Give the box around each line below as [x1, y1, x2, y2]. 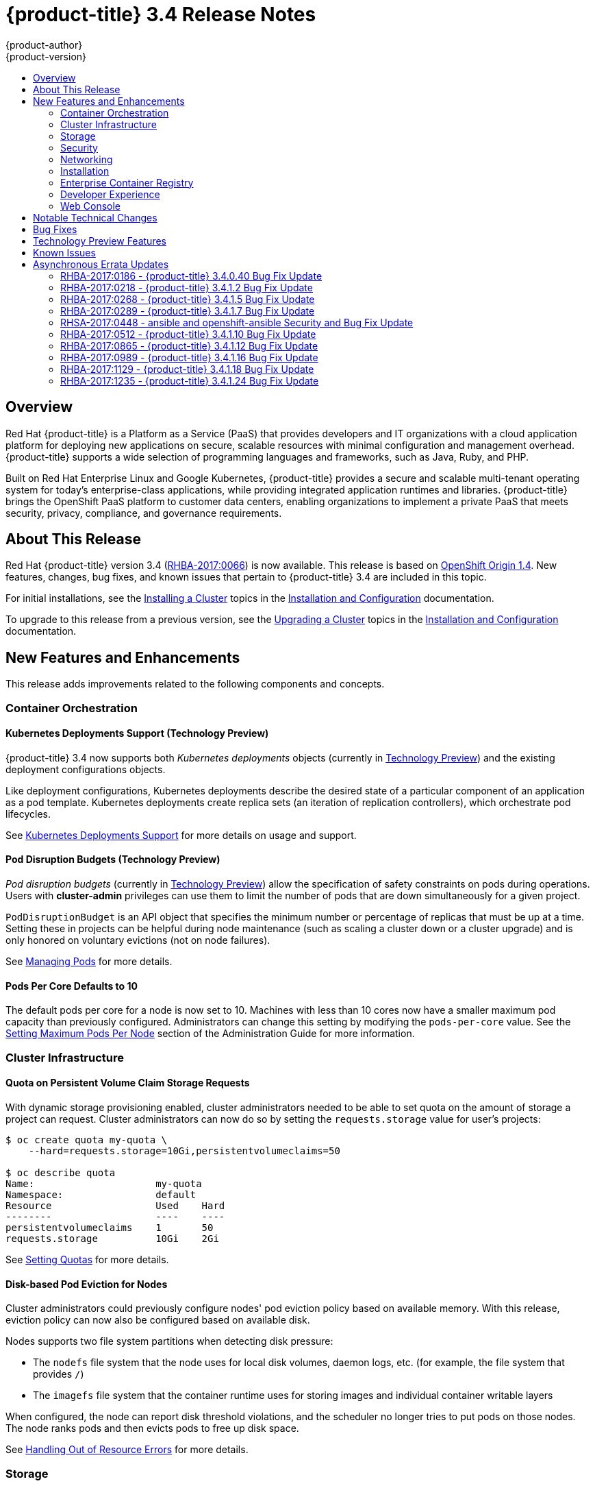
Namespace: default [5, 1189, 197, 1200]
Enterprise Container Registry [60, 176, 194, 188]
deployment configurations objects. [5, 763, 166, 775]
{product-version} [5, 50, 87, 62]
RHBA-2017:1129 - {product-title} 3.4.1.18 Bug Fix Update [60, 363, 314, 375]
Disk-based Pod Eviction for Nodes [5, 1278, 168, 1290]
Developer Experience [60, 188, 160, 200]
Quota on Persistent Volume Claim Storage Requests [5, 1077, 250, 1089]
